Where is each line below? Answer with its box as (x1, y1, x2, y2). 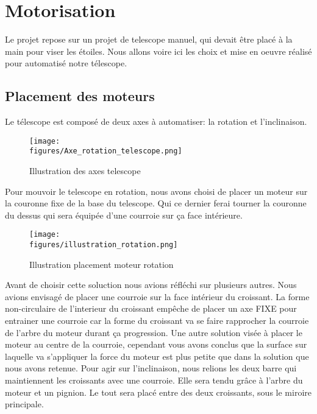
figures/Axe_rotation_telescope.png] (29, 147, 182, 156)
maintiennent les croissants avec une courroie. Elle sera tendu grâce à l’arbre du (5, 374, 303, 387)
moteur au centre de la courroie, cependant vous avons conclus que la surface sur (5, 338, 307, 351)
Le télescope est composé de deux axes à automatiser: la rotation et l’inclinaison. (5, 115, 307, 128)
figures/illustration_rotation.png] (29, 240, 178, 250)
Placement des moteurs (5, 86, 155, 105)
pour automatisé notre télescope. (5, 57, 127, 69)
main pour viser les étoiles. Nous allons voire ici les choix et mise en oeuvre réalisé (5, 44, 312, 57)
